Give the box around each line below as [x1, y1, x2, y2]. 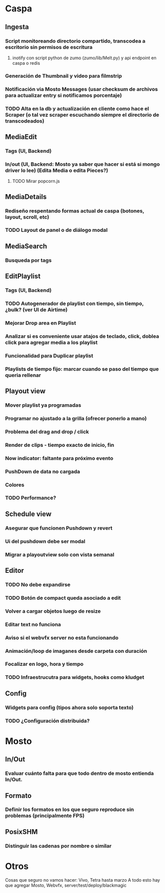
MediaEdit [5, 133, 37, 141]
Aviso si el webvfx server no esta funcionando [5, 634, 119, 641]
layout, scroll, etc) [5, 213, 49, 220]
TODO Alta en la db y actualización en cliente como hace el [5, 105, 149, 112]
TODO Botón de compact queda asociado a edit [5, 594, 121, 601]
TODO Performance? [5, 495, 56, 502]
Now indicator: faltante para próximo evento [5, 455, 114, 462]
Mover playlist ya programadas [5, 402, 82, 409]
